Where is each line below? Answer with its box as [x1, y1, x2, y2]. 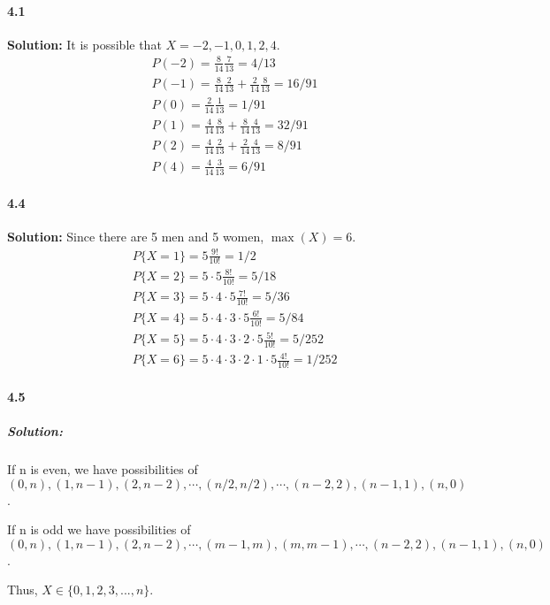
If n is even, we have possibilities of [7, 460, 198, 479]
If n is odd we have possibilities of [7, 520, 191, 539]
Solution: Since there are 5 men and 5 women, [7, 227, 264, 246]
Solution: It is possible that [7, 34, 162, 53]
